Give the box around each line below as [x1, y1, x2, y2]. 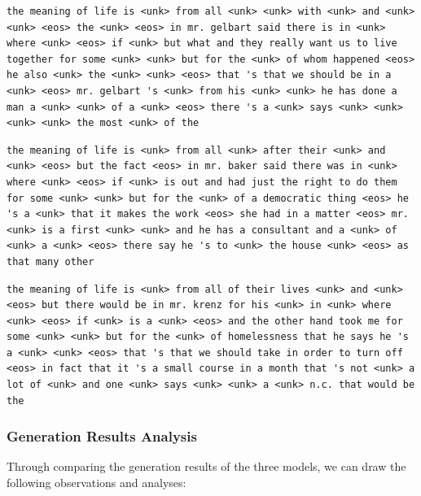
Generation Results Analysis [7, 426, 197, 446]
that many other [7, 255, 94, 268]
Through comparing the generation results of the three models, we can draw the [7, 458, 406, 475]
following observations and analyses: [7, 474, 186, 491]
